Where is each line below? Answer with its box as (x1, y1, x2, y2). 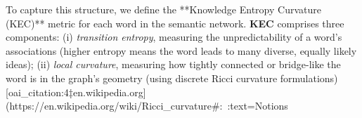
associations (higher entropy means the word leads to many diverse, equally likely (6, 43, 357, 58)
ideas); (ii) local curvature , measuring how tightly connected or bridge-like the (6, 57, 341, 72)
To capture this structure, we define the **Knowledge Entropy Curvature (6, 2, 321, 16)
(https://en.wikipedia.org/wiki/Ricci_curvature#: (6, 98, 223, 113)
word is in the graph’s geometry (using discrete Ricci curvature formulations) (6, 70, 338, 85)
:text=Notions (227, 98, 288, 113)
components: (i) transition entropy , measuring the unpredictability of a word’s (6, 29, 342, 44)
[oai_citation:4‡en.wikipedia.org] (6, 84, 146, 99)
